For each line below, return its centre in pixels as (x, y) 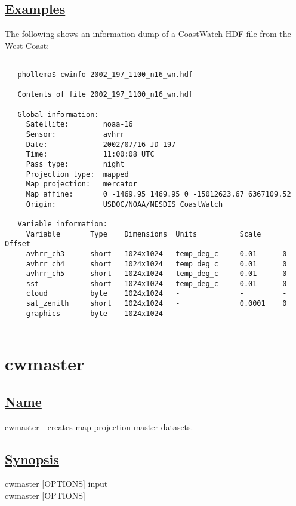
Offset (18, 244)
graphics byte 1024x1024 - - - (156, 313)
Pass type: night (75, 164)
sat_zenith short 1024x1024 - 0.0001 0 (156, 304)
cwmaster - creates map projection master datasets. (99, 426)
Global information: (58, 114)
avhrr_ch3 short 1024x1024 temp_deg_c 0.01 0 (156, 254)
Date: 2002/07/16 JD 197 (101, 144)
